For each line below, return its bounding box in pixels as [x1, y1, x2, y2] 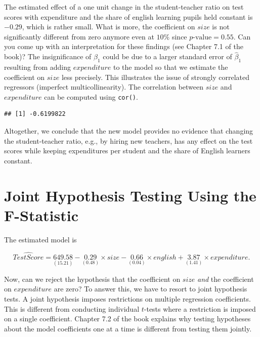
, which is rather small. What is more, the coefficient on [22, 21, 195, 32]
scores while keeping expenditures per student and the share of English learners [4, 145, 250, 156]
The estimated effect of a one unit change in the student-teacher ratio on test [4, 2, 244, 12]
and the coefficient [197, 273, 254, 284]
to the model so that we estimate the [113, 61, 228, 72]
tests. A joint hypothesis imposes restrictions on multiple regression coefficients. [4, 293, 251, 304]
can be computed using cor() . [44, 91, 138, 102]
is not [212, 21, 230, 32]
